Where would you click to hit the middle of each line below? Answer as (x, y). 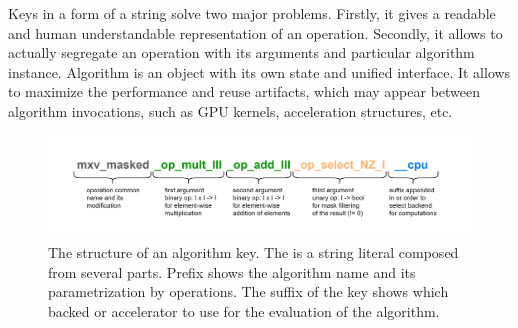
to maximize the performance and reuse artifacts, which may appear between (244, 91)
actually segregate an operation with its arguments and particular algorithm (241, 52)
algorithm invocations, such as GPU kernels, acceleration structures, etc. (230, 110)
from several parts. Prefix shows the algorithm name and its (232, 271)
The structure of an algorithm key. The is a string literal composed (253, 252)
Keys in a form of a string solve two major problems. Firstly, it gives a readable (252, 13)
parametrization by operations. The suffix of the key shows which (248, 291)
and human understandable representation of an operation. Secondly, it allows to (255, 32)
